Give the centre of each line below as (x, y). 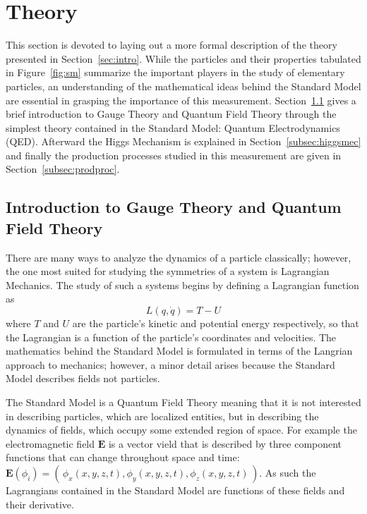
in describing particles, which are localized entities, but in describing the (162, 416)
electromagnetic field (50, 443)
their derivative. (40, 504)
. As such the (288, 472)
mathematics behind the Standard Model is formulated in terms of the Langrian (179, 351)
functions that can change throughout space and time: (123, 457)
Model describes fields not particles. (83, 378)
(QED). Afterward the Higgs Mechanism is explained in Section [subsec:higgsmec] (183, 141)
